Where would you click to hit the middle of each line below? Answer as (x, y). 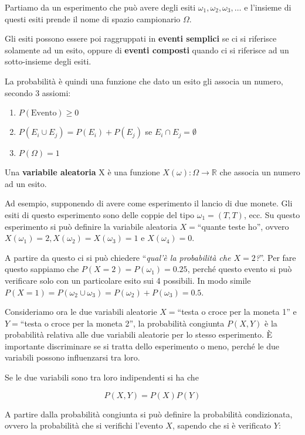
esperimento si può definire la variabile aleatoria (91, 226)
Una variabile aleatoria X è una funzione (82, 172)
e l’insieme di (268, 7)
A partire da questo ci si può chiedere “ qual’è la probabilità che (118, 257)
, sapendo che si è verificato (222, 425)
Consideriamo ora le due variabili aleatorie (81, 312)
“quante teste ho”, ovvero (243, 226)
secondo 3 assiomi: (38, 92)
